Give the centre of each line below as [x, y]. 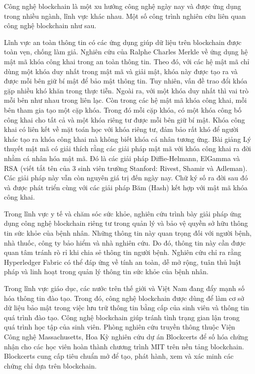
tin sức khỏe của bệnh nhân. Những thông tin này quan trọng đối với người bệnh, [128, 233]
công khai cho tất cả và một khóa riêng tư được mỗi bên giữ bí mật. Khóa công [125, 119]
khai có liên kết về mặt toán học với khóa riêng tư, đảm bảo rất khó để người [121, 129]
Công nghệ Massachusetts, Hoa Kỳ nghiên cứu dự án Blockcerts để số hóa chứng [126, 336]
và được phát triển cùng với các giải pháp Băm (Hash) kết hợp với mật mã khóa [126, 187]
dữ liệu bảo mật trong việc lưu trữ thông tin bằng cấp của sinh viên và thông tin [127, 308]
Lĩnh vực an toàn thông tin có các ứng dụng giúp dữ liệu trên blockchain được [123, 42]
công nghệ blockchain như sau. [50, 25]
